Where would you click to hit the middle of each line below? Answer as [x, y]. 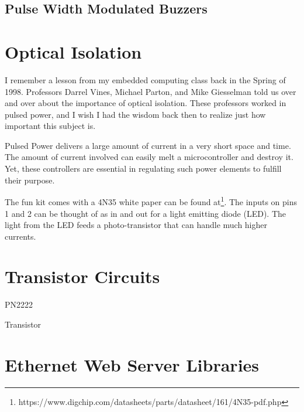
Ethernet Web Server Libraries [132, 364]
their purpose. [30, 180]
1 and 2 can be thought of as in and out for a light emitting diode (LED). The [146, 213]
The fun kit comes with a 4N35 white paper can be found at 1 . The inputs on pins [151, 201]
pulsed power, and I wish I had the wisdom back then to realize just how [135, 114]
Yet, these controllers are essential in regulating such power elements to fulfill [143, 168]
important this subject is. [50, 126]
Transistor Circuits [82, 276]
